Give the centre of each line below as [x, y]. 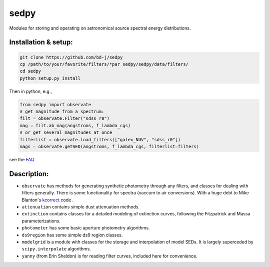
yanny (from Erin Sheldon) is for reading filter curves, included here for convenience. [109, 256]
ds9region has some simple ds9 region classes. [72, 235]
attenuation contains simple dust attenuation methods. [81, 207]
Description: [29, 174]
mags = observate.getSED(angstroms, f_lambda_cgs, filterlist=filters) [109, 147]
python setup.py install [50, 78]
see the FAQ [22, 160]
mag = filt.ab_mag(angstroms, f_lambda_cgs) [75, 125]
